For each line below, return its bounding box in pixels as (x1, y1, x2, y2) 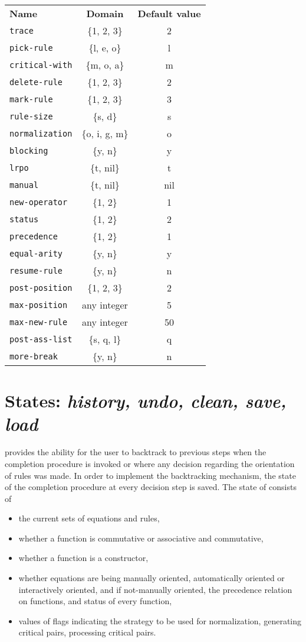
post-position (9, 283, 73, 293)
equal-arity (9, 248, 63, 258)
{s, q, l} (88, 332, 121, 346)
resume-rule (9, 265, 63, 275)
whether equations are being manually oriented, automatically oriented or (18, 572, 285, 584)
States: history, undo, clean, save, (5, 388, 287, 413)
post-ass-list (9, 334, 73, 344)
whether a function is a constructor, (18, 552, 149, 564)
